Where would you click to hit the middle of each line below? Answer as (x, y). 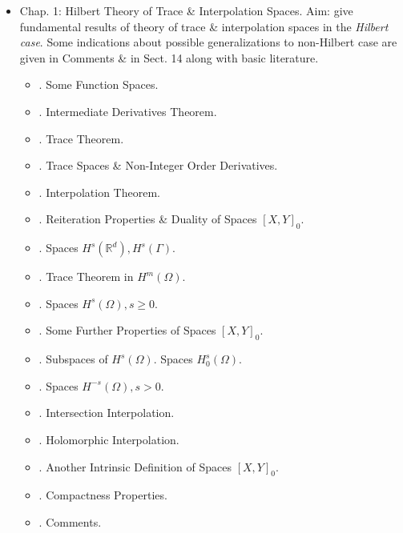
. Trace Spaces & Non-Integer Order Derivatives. (158, 165)
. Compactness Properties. (103, 495)
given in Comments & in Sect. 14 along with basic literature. (169, 57)
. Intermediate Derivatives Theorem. (128, 111)
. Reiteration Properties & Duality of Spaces (148, 219)
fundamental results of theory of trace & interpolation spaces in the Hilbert (204, 26)
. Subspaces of (73, 359)
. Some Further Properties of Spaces (127, 330)
